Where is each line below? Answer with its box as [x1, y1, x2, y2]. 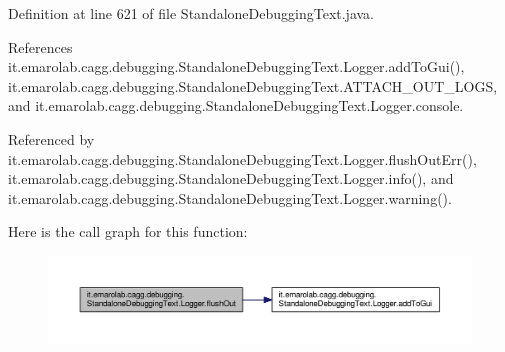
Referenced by [8, 128, 95, 149]
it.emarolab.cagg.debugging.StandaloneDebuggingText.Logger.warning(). [8, 187, 452, 208]
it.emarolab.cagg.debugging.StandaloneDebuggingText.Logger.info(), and [8, 168, 454, 189]
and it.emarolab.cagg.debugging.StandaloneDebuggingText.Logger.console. [8, 95, 464, 116]
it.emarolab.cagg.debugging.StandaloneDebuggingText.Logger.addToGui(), [8, 56, 465, 77]
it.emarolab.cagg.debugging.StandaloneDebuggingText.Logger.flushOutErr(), [8, 148, 477, 169]
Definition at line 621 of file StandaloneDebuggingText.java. [8, 3, 375, 23]
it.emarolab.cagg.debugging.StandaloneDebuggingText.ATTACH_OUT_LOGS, [8, 75, 498, 96]
